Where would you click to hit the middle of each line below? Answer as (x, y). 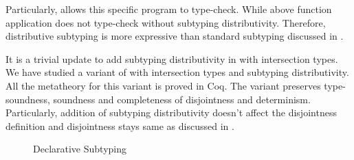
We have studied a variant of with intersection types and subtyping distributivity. (177, 72)
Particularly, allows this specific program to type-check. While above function (169, 9)
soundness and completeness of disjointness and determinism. (182, 99)
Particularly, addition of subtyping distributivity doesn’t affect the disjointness (171, 112)
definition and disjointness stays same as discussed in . (120, 125)
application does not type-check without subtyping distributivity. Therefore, (166, 22)
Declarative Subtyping (80, 149)
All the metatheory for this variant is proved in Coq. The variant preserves (163, 85)
